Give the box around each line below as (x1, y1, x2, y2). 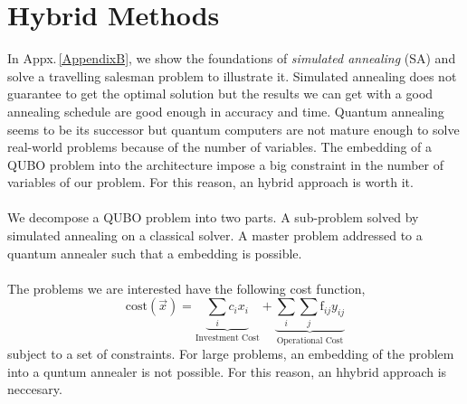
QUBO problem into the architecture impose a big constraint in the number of (7, 155, 443, 174)
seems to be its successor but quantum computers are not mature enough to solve (7, 119, 460, 138)
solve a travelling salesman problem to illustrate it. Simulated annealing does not (7, 66, 457, 85)
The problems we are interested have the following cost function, (7, 278, 366, 297)
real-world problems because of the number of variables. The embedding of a (7, 137, 433, 156)
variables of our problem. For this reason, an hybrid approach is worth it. (7, 173, 414, 192)
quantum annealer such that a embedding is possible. (7, 243, 302, 262)
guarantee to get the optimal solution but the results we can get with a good (7, 84, 434, 103)
